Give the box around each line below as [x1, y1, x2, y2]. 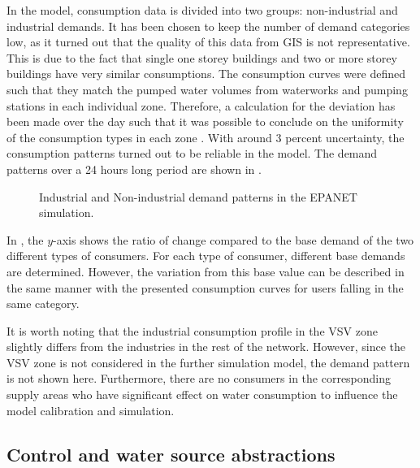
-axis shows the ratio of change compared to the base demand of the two [53, 231, 414, 248]
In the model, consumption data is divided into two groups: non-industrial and [6, 2, 398, 18]
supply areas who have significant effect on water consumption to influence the [6, 386, 398, 403]
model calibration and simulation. [6, 401, 175, 418]
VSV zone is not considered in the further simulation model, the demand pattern [6, 353, 410, 370]
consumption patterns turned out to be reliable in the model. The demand [6, 145, 378, 162]
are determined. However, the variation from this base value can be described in [6, 262, 405, 279]
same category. [6, 295, 80, 312]
